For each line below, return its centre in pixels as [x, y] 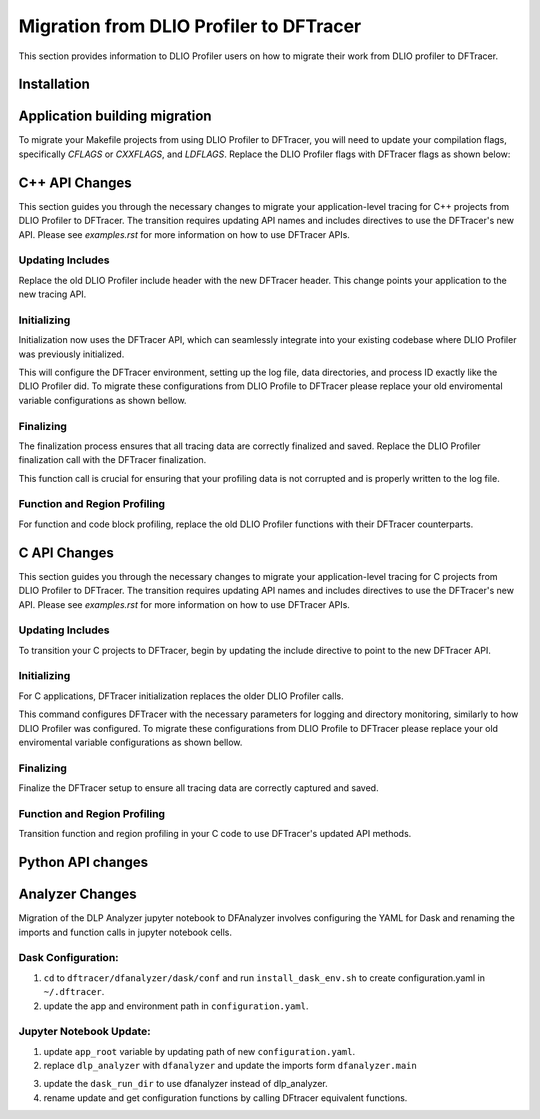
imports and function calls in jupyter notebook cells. [125, 932]
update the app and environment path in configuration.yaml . [176, 1006]
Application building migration [115, 116]
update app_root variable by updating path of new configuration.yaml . [199, 1051]
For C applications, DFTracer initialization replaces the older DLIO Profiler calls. [181, 696]
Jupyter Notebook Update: [84, 1032]
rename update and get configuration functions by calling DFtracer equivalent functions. [225, 1097]
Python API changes [83, 862]
